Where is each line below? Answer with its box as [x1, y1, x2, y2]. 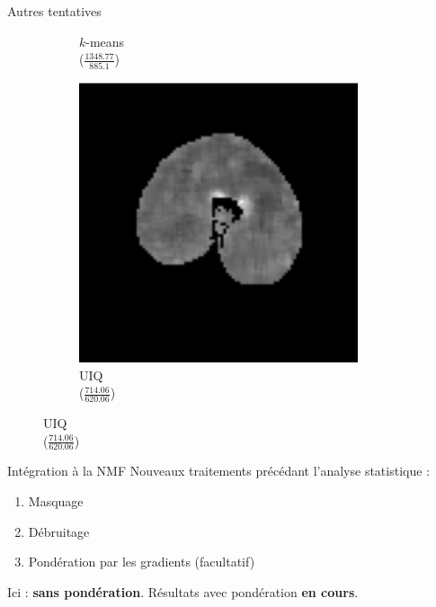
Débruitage [28, 522, 90, 540]
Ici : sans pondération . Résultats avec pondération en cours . [7, 582, 359, 601]
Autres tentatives [7, 2, 102, 20]
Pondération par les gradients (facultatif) [28, 552, 255, 571]
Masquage [28, 492, 84, 511]
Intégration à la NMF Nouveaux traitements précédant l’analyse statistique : [7, 461, 431, 480]
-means [85, 31, 125, 50]
